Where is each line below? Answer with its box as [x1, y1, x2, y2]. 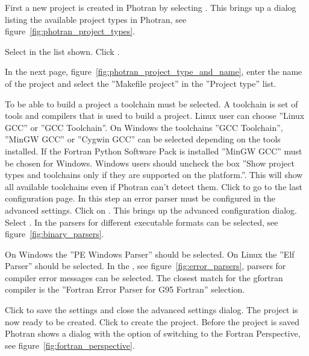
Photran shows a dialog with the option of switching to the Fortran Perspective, [5, 327, 301, 340]
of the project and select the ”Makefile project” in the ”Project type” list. [5, 77, 276, 89]
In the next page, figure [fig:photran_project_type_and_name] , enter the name [5, 65, 302, 78]
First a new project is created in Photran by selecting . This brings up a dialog [5, 1, 296, 13]
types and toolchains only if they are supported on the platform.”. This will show [5, 168, 303, 181]
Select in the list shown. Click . [5, 45, 120, 57]
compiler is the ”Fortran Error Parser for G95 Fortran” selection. [5, 283, 245, 296]
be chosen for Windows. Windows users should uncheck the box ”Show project [5, 156, 295, 169]
